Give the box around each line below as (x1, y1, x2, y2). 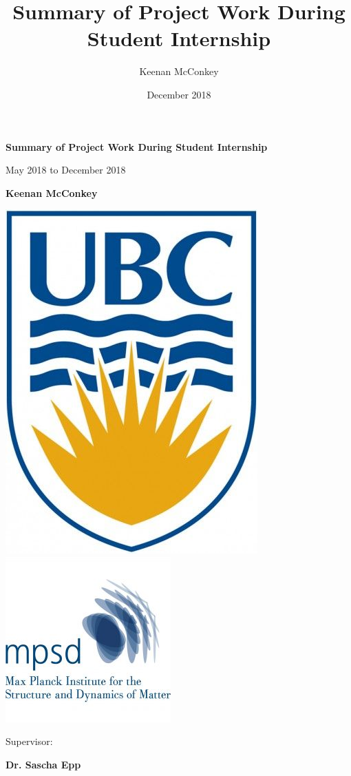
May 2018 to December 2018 (6, 162, 126, 177)
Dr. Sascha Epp (6, 757, 81, 772)
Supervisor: (6, 734, 53, 748)
